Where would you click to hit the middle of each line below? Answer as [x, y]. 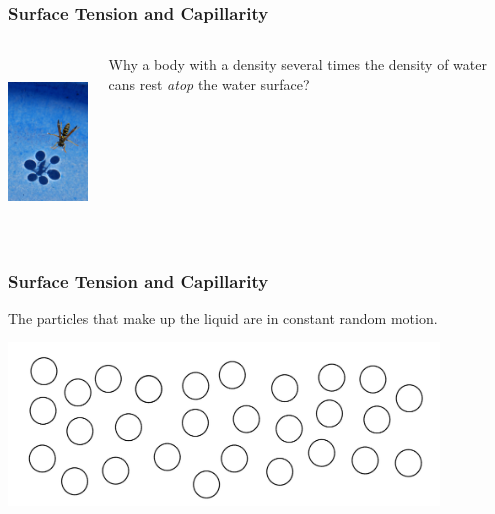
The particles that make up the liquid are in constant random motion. [223, 317]
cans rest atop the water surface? [209, 83]
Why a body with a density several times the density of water [297, 64]
